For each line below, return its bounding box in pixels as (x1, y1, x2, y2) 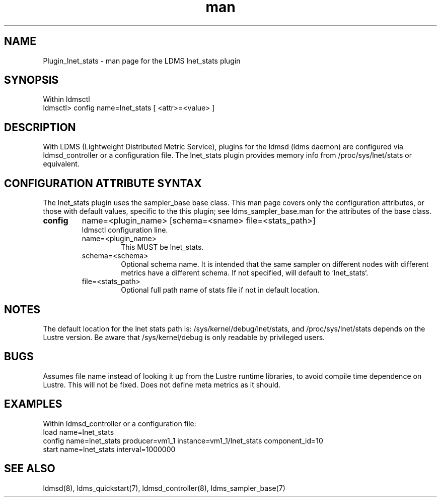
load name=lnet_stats (43, 427, 114, 436)
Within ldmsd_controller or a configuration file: (43, 419, 196, 428)
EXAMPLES (4, 398, 62, 411)
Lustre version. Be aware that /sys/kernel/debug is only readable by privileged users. (43, 332, 325, 342)
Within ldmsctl (43, 95, 90, 104)
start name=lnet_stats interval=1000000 (43, 444, 176, 454)
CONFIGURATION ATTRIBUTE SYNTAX (4, 177, 202, 190)
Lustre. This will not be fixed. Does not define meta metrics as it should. (43, 380, 281, 389)
